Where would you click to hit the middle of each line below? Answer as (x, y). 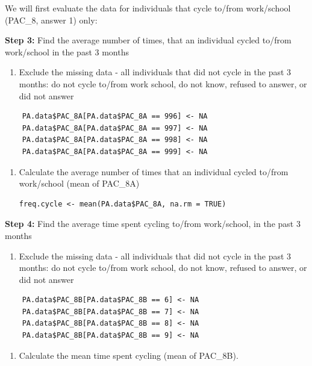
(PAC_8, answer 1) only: (51, 20)
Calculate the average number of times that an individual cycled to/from (154, 171)
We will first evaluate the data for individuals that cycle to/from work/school (148, 8)
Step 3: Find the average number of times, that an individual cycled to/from (148, 40)
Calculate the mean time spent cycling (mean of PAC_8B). (129, 355)
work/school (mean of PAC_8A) (79, 183)
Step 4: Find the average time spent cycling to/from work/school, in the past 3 (153, 224)
